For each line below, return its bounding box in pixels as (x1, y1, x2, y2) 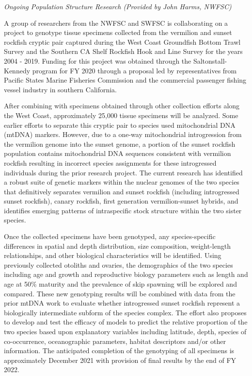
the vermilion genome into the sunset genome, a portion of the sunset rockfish (4, 138, 236, 149)
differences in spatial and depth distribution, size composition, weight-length (4, 240, 231, 251)
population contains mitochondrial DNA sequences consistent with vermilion (4, 148, 231, 158)
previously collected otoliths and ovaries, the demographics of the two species (4, 259, 233, 270)
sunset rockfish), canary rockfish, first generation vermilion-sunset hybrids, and (4, 196, 238, 206)
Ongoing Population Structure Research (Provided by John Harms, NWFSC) (4, 1, 232, 11)
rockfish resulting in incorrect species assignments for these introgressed (4, 157, 217, 168)
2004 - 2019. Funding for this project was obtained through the (4, 55, 191, 66)
